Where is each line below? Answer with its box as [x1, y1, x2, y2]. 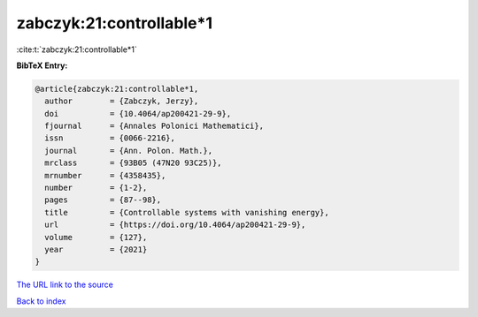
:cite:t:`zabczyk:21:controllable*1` [16, 44, 137, 55]
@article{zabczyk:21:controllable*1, [35, 84, 199, 94]
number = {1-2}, [44, 183, 148, 193]
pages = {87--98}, [44, 195, 162, 205]
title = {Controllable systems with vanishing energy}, [44, 208, 329, 217]
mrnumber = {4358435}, [44, 170, 166, 180]
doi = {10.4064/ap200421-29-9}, [44, 109, 232, 118]
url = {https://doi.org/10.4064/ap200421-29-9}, [44, 220, 306, 230]
